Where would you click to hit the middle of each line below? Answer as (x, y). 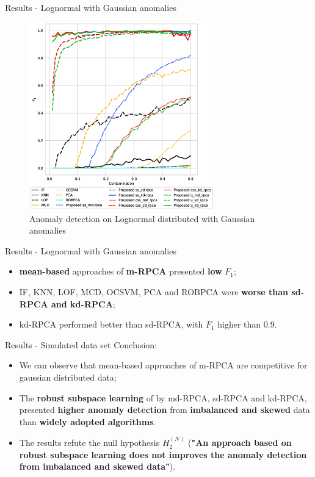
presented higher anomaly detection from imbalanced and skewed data (165, 410)
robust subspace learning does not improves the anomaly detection (163, 454)
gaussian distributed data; (68, 377)
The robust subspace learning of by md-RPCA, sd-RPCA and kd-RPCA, (163, 397)
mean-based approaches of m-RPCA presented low (121, 271)
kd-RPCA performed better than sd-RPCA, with (111, 324)
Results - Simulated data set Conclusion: (81, 344)
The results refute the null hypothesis (89, 443)
